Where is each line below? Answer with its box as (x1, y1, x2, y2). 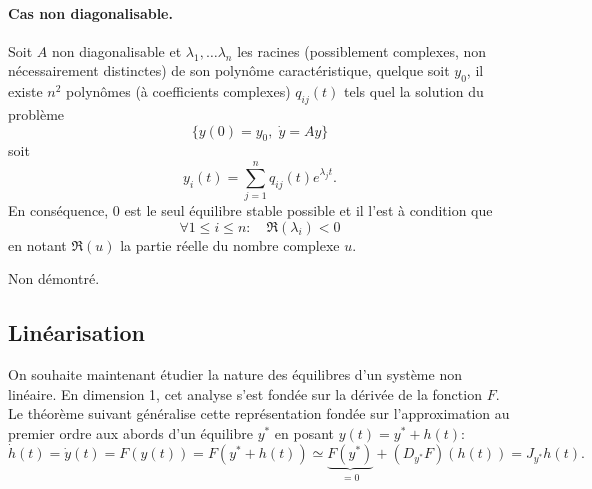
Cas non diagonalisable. (8, 2, 173, 23)
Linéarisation (8, 317, 145, 348)
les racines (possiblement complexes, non (237, 40, 487, 61)
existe (8, 81, 43, 102)
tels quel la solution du (344, 81, 484, 102)
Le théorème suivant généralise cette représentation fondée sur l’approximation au (8, 403, 510, 424)
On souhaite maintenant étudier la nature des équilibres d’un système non (8, 364, 462, 385)
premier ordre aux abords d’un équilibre (8, 422, 253, 443)
